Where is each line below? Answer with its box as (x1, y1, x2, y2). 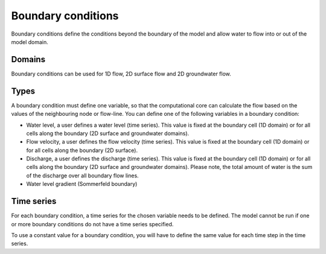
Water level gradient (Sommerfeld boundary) (26, 180, 138, 188)
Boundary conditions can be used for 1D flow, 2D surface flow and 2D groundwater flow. (11, 70, 232, 77)
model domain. (11, 38, 48, 45)
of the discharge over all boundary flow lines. (26, 172, 139, 179)
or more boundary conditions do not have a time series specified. (11, 220, 174, 227)
